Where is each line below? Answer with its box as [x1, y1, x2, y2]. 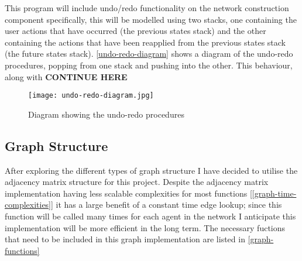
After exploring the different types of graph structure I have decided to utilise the [5, 164, 298, 176]
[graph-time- [252, 187, 297, 199]
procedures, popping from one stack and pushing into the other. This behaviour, [5, 59, 293, 71]
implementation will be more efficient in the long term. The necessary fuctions [5, 221, 286, 233]
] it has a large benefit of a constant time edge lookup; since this [51, 198, 282, 211]
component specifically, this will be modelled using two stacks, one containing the [5, 13, 297, 25]
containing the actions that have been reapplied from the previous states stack [5, 36, 286, 48]
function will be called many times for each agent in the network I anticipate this [5, 210, 296, 222]
